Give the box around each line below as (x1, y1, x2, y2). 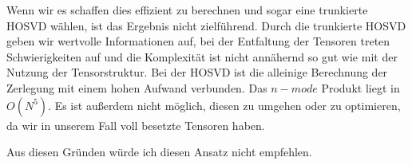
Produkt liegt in (321, 79, 400, 96)
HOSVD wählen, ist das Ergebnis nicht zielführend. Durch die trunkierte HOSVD (6, 17, 406, 33)
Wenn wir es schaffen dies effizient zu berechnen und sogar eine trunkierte (6, 2, 368, 18)
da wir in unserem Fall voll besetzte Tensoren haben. (6, 116, 265, 133)
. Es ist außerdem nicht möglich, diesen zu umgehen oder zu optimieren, (48, 96, 401, 113)
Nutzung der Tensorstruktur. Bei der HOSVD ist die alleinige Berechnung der (6, 64, 388, 81)
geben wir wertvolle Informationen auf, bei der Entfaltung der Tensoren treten (6, 33, 390, 49)
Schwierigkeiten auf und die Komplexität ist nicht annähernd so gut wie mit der (6, 48, 398, 65)
